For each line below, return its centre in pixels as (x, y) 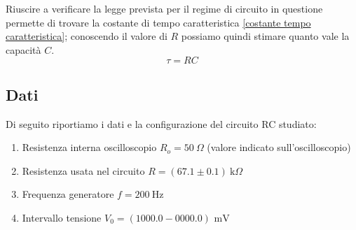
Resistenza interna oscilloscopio (89, 147)
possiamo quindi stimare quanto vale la (265, 36)
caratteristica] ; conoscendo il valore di (87, 36)
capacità (23, 49)
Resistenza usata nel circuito (83, 170)
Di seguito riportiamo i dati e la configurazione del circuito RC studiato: (161, 123)
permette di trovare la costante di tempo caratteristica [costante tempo (158, 22)
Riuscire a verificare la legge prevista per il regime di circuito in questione (164, 8)
